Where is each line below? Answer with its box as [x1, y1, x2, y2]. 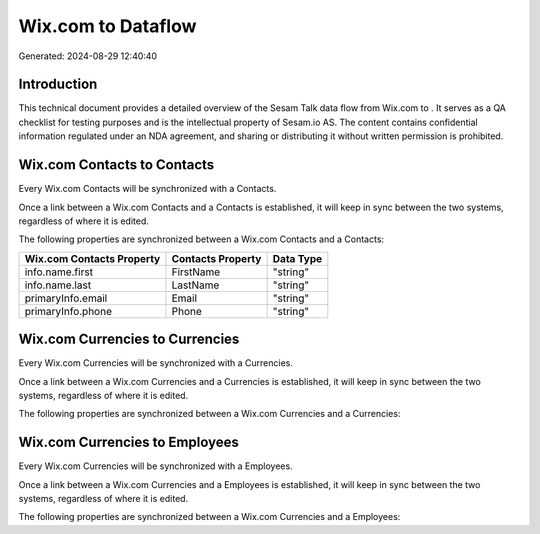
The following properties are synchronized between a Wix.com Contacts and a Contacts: [18, 233, 385, 245]
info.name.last [24, 278, 92, 292]
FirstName [171, 265, 221, 279]
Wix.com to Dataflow [18, 15, 197, 37]
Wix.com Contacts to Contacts [18, 156, 215, 174]
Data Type [272, 251, 323, 265]
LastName [171, 278, 220, 292]
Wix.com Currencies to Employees [18, 434, 240, 451]
